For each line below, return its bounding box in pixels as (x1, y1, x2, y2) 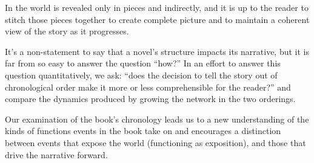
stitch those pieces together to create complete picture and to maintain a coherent (5, 13, 310, 25)
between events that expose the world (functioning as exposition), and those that (5, 136, 306, 149)
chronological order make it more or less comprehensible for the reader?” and (5, 80, 291, 93)
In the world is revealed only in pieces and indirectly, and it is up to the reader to (5, 1, 309, 13)
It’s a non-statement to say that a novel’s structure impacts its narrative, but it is (5, 45, 310, 57)
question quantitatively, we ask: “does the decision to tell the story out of (5, 68, 278, 81)
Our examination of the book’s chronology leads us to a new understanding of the (5, 112, 309, 125)
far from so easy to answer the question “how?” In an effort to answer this (5, 57, 281, 69)
